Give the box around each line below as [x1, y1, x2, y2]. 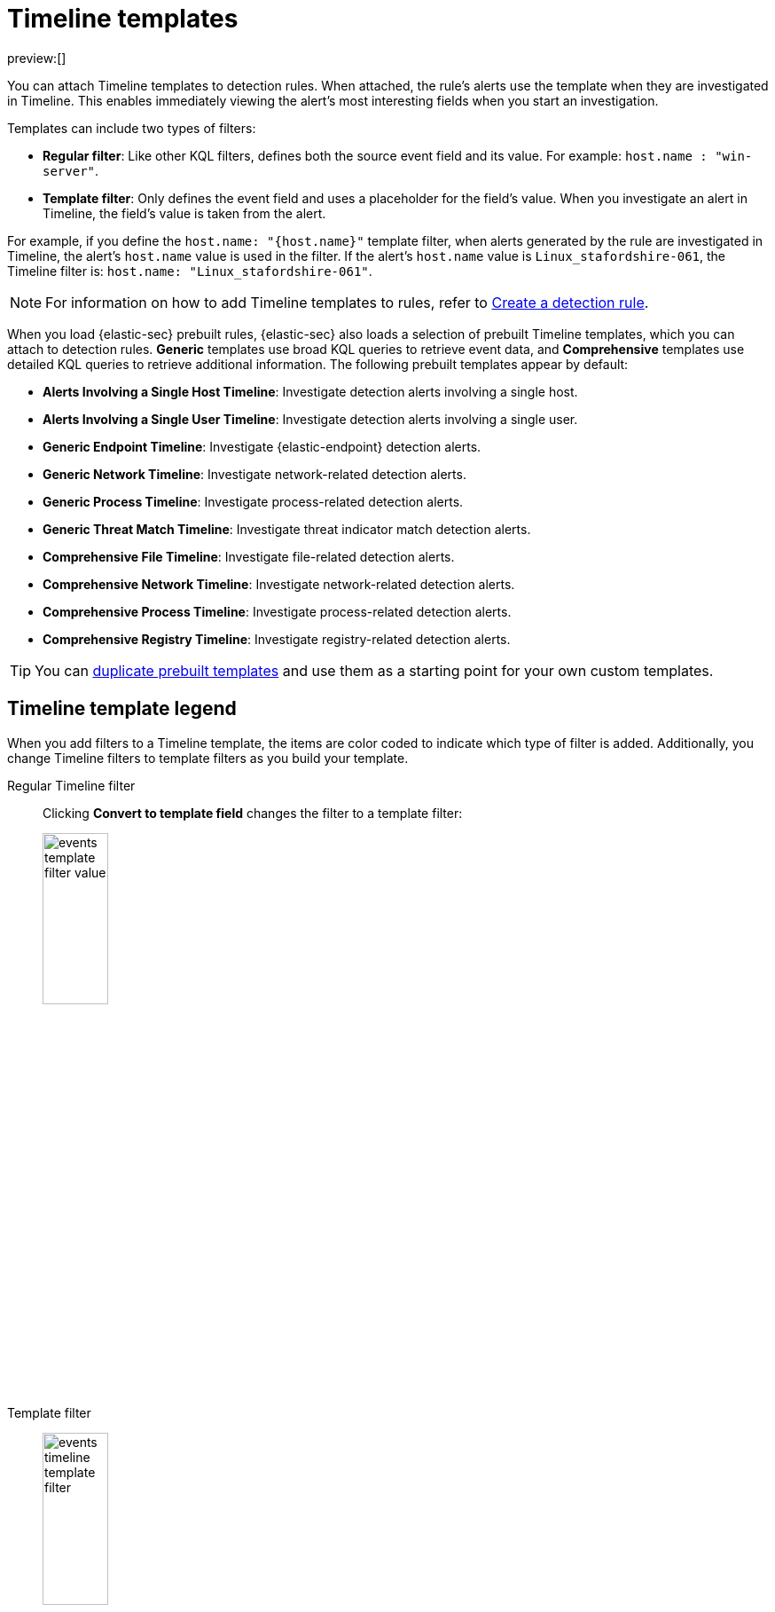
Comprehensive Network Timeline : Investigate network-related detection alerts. [43, 576, 515, 592]
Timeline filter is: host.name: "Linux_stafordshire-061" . [7, 263, 372, 279]
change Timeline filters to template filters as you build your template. [7, 750, 409, 766]
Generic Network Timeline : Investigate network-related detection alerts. [43, 466, 466, 482]
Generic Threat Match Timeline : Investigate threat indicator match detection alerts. [43, 521, 531, 537]
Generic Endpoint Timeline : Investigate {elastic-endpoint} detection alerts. [43, 438, 481, 454]
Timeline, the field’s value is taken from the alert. [43, 205, 326, 221]
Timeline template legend [7, 697, 237, 720]
